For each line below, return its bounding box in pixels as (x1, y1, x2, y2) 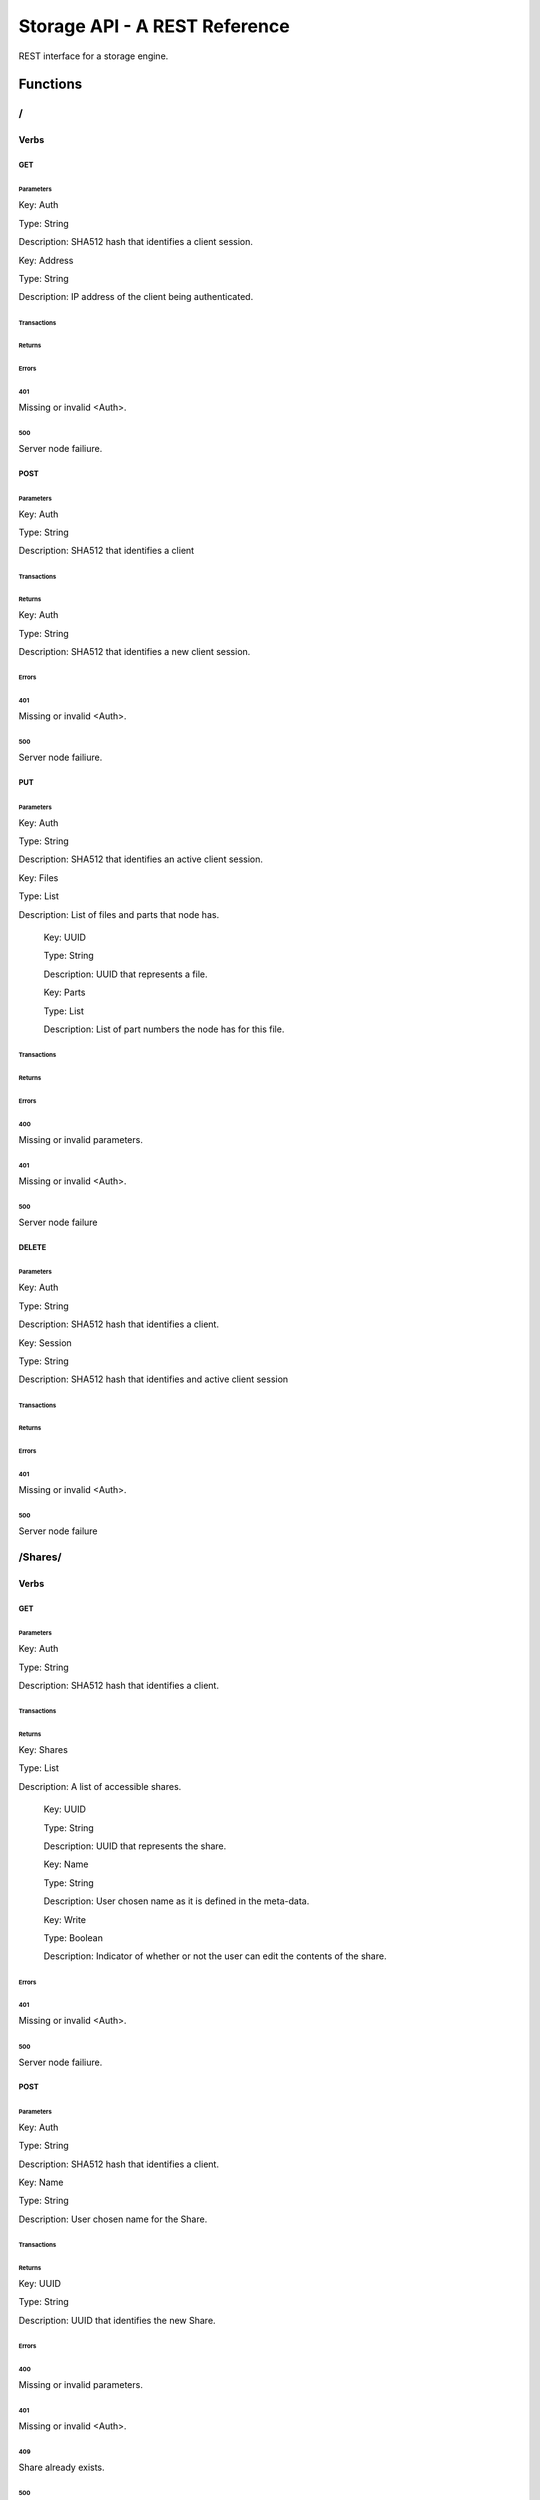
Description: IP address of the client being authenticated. (18, 291, 254, 303)
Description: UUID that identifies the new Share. (18, 2314, 216, 2326)
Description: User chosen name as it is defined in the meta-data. (43, 1895, 310, 1907)
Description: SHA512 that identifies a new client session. (18, 646, 251, 658)
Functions (18, 76, 83, 93)
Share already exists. (18, 2461, 105, 2474)
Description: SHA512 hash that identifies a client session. (18, 236, 254, 248)
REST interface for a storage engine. (18, 50, 169, 62)
